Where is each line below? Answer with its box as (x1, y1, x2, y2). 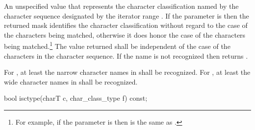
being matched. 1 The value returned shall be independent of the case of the (4, 40, 230, 51)
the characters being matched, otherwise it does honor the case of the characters (4, 29, 246, 40)
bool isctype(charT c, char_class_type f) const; (4, 93, 148, 103)
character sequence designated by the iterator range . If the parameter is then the (4, 10, 249, 21)
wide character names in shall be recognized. (4, 76, 138, 87)
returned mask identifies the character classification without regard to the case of (4, 20, 248, 30)
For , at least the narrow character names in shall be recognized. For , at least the (4, 67, 251, 77)
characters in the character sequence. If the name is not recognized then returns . (4, 50, 248, 61)
